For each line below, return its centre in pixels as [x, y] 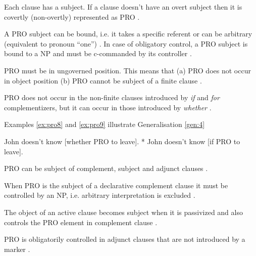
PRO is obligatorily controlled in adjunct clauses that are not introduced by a [125, 239]
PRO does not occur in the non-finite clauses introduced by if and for [112, 97]
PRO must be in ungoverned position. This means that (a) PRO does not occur [127, 70]
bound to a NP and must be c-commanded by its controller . [98, 53]
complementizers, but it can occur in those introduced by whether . [108, 107]
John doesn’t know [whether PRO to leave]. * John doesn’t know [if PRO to [122, 141]
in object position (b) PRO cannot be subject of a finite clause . [103, 80]
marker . [17, 249]
